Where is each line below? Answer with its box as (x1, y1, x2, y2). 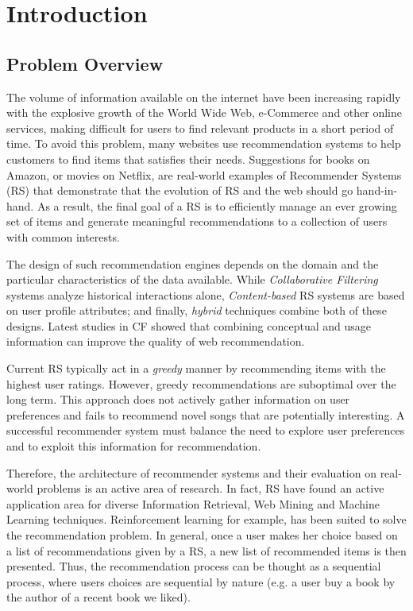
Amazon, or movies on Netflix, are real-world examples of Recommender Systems (6, 166, 402, 183)
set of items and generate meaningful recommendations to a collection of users (6, 213, 388, 230)
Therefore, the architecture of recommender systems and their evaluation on (6, 464, 376, 481)
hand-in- (356, 182, 398, 199)
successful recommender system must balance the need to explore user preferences (6, 422, 405, 439)
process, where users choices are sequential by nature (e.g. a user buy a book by (6, 573, 396, 590)
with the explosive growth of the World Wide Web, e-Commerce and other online (6, 104, 403, 121)
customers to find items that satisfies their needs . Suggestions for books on (6, 150, 370, 167)
